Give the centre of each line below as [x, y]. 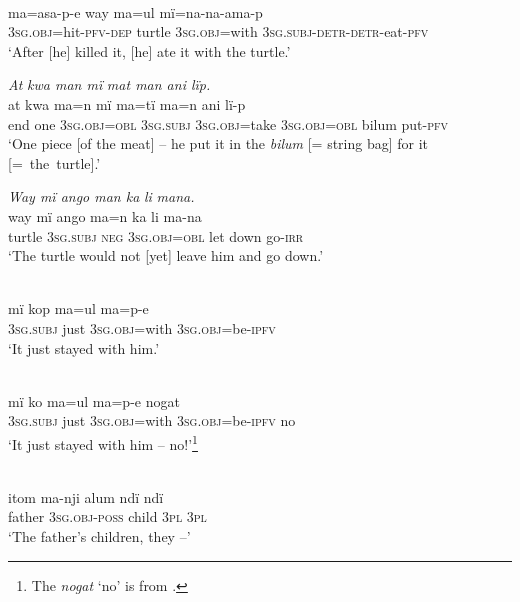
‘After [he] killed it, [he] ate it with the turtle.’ [149, 50]
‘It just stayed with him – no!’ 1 [103, 442]
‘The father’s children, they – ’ [99, 535]
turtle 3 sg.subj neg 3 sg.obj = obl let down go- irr [156, 235]
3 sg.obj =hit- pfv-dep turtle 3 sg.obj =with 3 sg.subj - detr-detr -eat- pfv [218, 31]
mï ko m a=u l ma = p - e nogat [94, 400]
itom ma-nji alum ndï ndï [86, 496]
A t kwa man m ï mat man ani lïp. [109, 84]
